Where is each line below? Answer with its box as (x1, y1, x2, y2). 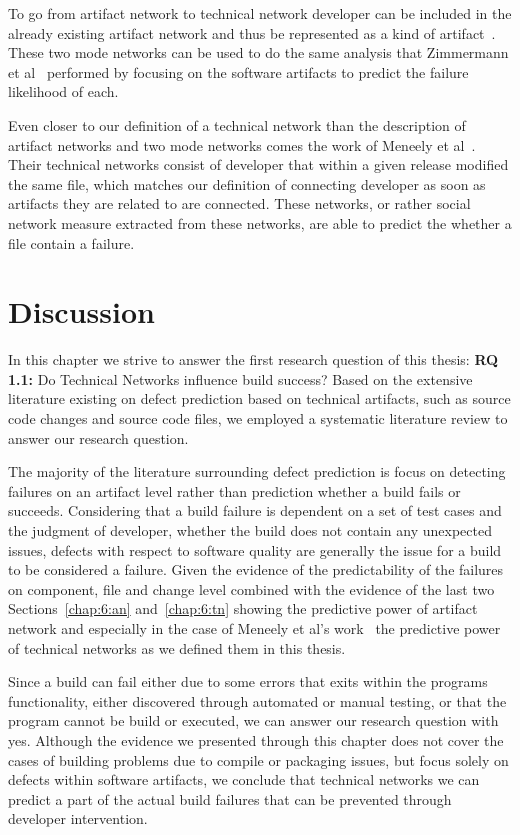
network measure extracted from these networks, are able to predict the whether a (8, 212, 512, 233)
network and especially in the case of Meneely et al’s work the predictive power (8, 617, 501, 638)
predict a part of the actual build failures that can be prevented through (8, 788, 452, 809)
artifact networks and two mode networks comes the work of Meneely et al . (8, 134, 476, 155)
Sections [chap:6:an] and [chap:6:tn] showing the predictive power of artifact (8, 598, 478, 619)
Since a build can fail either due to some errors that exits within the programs (8, 671, 488, 692)
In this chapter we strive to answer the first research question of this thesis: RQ (8, 349, 499, 370)
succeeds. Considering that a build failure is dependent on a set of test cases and (8, 500, 502, 521)
